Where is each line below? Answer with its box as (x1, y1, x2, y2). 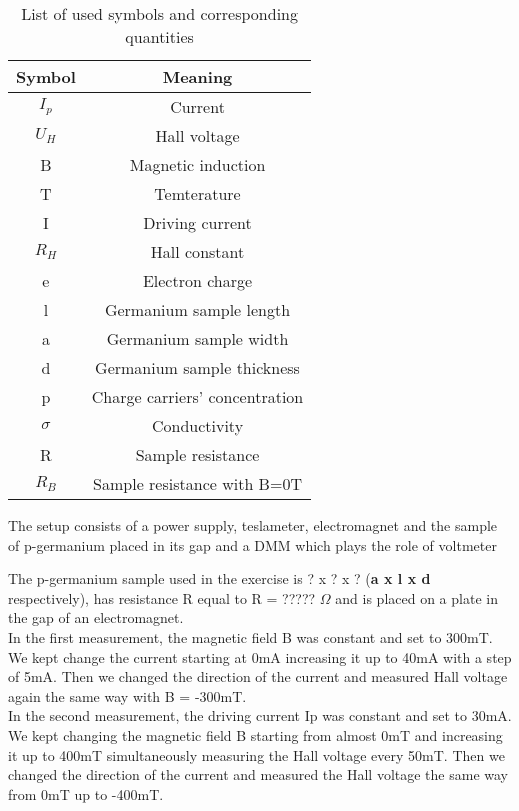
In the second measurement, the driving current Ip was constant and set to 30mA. (8, 705, 512, 726)
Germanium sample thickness (95, 356, 300, 379)
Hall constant (150, 240, 245, 263)
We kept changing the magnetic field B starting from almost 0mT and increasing (8, 724, 503, 745)
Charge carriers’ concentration (91, 385, 304, 408)
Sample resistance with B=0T (93, 472, 302, 495)
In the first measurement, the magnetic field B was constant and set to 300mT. (8, 626, 493, 647)
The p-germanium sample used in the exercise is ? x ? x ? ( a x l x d (8, 568, 431, 589)
